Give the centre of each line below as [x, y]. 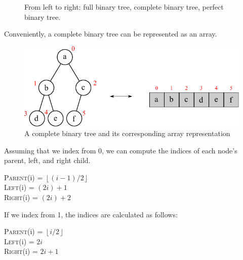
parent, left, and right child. [47, 160]
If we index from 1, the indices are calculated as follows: [91, 214]
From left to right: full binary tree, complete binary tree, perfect [124, 7]
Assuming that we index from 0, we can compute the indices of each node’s [121, 150]
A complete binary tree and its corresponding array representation [127, 133]
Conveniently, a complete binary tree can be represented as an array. [111, 34]
